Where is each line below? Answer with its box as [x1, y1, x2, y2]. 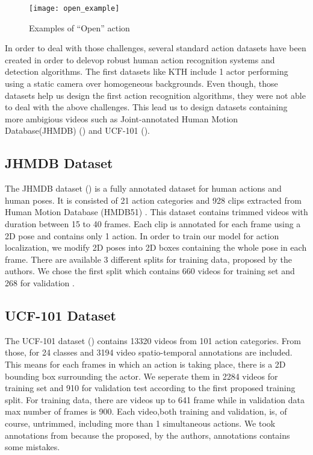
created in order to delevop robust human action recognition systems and [5, 53, 275, 66]
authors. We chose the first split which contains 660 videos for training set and [5, 265, 295, 277]
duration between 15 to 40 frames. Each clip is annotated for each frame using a [5, 217, 301, 230]
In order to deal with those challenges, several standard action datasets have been [5, 42, 306, 54]
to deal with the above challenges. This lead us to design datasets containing [5, 101, 288, 113]
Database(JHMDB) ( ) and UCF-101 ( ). [5, 124, 150, 137]
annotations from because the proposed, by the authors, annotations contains [5, 428, 290, 441]
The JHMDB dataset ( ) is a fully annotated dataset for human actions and [5, 182, 282, 195]
